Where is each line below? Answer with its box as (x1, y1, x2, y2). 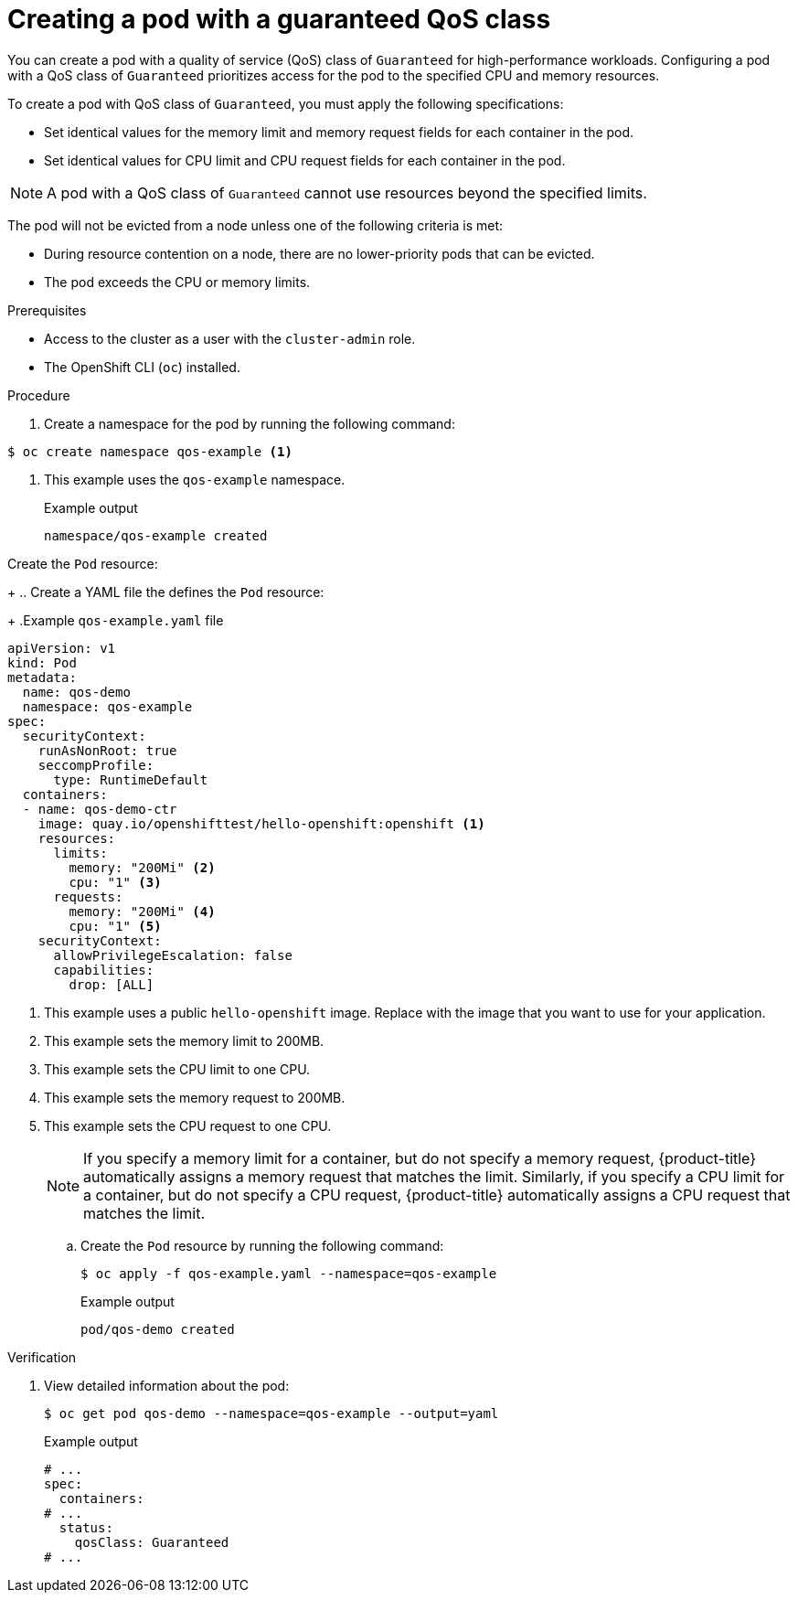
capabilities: (53, 962, 154, 977)
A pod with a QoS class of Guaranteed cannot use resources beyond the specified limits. (47, 183, 647, 202)
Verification (7, 1349, 77, 1365)
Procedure (7, 387, 70, 403)
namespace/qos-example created (44, 528, 268, 543)
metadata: (7, 669, 77, 685)
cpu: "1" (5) (69, 918, 162, 933)
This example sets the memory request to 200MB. (44, 1089, 346, 1105)
